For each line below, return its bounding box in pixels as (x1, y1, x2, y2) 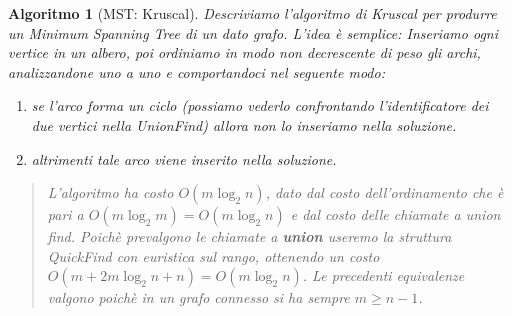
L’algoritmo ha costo (47, 182, 174, 203)
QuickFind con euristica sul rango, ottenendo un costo (47, 245, 380, 266)
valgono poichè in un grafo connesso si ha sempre (47, 287, 350, 308)
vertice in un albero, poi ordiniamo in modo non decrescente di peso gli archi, (8, 42, 481, 63)
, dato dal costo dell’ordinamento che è (265, 182, 504, 203)
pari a (47, 204, 84, 225)
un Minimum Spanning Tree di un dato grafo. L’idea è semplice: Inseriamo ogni (8, 22, 498, 43)
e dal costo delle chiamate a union (290, 204, 501, 225)
